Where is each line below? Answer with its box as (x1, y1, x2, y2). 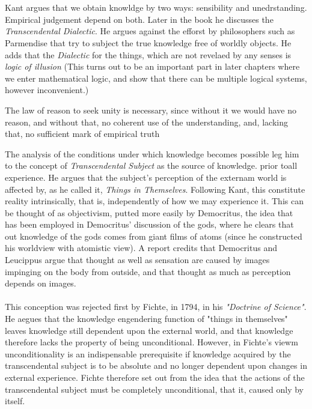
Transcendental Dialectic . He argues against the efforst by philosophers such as (5, 25, 295, 37)
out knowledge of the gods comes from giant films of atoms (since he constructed (5, 229, 302, 242)
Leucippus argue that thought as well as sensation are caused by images (5, 253, 270, 266)
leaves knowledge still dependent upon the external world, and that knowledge (5, 324, 293, 336)
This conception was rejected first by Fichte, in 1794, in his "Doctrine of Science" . (5, 300, 307, 313)
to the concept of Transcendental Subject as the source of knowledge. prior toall (5, 159, 298, 172)
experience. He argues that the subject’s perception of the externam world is (5, 171, 287, 183)
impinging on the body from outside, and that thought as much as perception (5, 265, 291, 277)
